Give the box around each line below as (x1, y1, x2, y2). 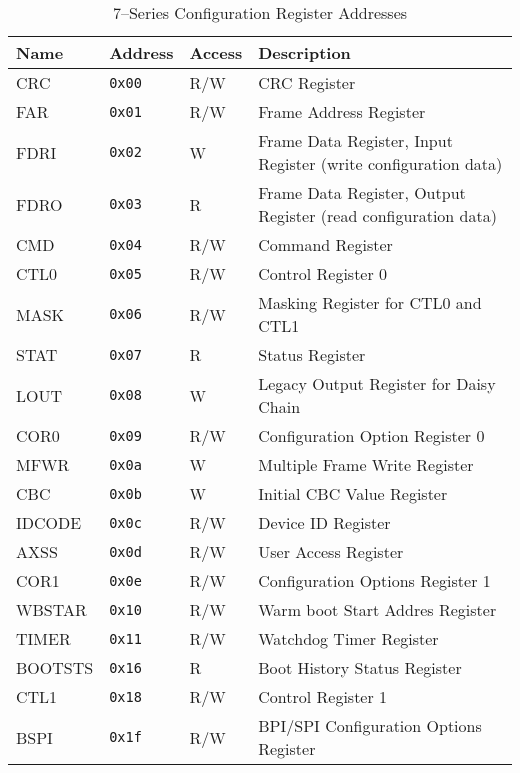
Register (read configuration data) (258, 204, 497, 227)
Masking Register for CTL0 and (258, 291, 482, 314)
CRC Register (258, 71, 356, 94)
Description (258, 41, 351, 64)
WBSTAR (16, 598, 87, 621)
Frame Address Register (258, 100, 426, 123)
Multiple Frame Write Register (258, 453, 474, 476)
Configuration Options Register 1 (258, 569, 491, 592)
